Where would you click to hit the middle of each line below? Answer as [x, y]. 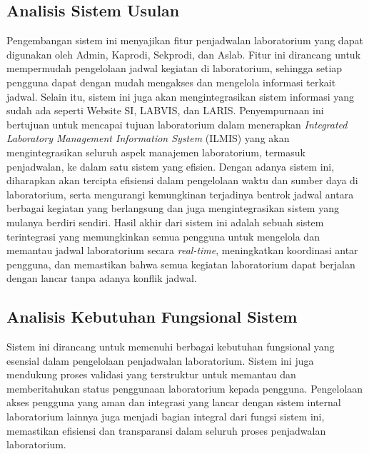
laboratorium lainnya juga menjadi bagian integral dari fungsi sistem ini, [166, 417]
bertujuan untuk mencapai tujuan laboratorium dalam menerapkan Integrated [177, 124]
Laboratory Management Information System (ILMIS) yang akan [148, 138]
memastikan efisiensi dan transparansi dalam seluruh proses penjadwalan [166, 430]
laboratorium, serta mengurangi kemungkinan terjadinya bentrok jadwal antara [180, 194]
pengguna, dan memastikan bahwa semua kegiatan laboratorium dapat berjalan [181, 264]
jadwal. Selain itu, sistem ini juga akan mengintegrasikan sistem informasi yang [181, 96]
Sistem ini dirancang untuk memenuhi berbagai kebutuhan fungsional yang [171, 347]
